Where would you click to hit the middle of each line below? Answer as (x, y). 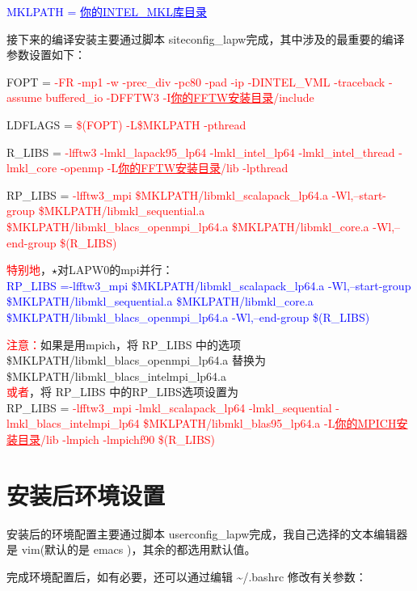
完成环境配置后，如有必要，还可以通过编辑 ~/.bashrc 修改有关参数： (187, 576)
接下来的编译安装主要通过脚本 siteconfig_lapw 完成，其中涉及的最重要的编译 (206, 38)
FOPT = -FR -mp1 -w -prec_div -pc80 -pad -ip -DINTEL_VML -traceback (196, 81)
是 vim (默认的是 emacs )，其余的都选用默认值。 (131, 549)
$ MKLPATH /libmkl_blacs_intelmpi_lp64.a (116, 376)
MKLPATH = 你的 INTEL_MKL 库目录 (107, 11)
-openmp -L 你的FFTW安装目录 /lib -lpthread (174, 168)
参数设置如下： (46, 55)
